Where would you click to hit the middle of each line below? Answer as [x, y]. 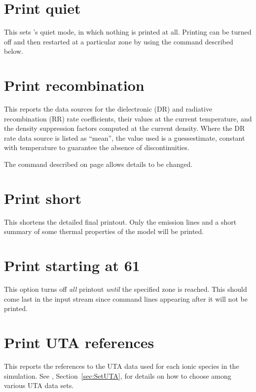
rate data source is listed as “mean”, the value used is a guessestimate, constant [125, 137]
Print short [43, 198]
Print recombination [74, 85]
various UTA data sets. [39, 385]
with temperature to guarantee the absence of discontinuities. [97, 147]
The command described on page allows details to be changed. [98, 164]
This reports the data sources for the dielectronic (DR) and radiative [108, 109]
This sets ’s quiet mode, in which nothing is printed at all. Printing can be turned [128, 32]
